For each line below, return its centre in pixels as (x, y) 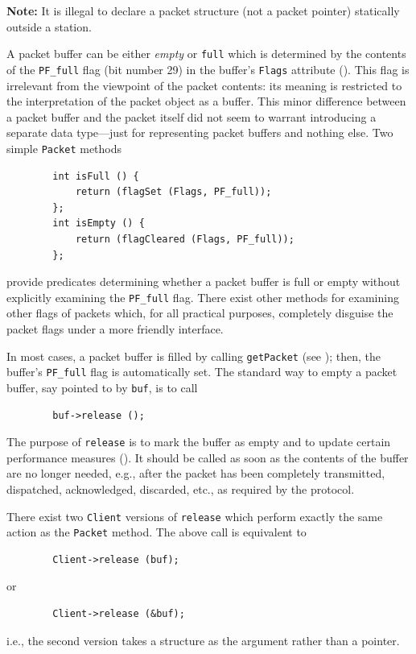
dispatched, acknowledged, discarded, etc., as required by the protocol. (181, 488)
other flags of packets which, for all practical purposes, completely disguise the (200, 313)
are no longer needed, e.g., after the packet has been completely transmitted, (196, 473)
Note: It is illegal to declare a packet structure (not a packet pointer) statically (203, 10)
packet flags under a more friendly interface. (115, 328)
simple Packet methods (64, 148)
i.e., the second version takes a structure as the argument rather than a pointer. (203, 640)
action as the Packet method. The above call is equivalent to (157, 532)
